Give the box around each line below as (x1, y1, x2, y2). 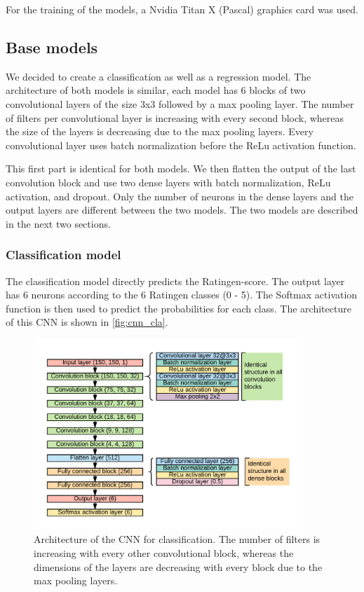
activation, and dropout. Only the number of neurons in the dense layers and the (6, 188, 353, 203)
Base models (6, 36, 98, 57)
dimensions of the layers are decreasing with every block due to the (34, 559, 323, 574)
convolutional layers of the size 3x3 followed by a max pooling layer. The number (6, 96, 354, 111)
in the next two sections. (6, 216, 111, 230)
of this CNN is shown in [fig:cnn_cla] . (6, 315, 168, 329)
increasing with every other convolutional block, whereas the (34, 545, 294, 560)
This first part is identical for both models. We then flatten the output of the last (6, 161, 356, 176)
